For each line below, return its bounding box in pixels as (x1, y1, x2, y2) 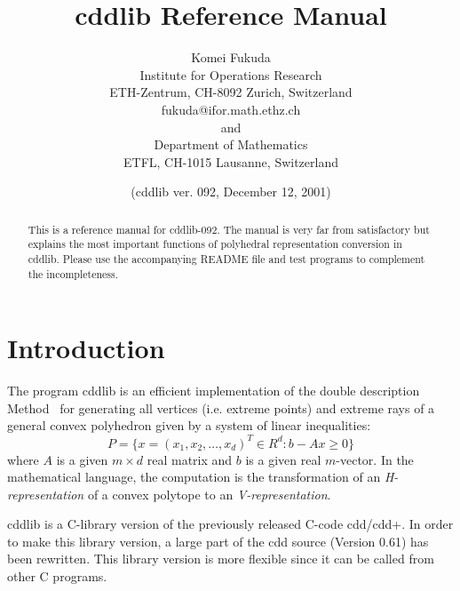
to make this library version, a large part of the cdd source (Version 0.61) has (7, 531, 429, 550)
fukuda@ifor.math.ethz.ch (161, 100, 301, 118)
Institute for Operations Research (139, 65, 322, 84)
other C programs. (7, 567, 107, 586)
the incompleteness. (28, 266, 118, 281)
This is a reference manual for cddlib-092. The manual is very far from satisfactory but (28, 221, 430, 236)
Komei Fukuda (191, 48, 271, 67)
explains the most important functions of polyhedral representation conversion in (28, 236, 402, 252)
